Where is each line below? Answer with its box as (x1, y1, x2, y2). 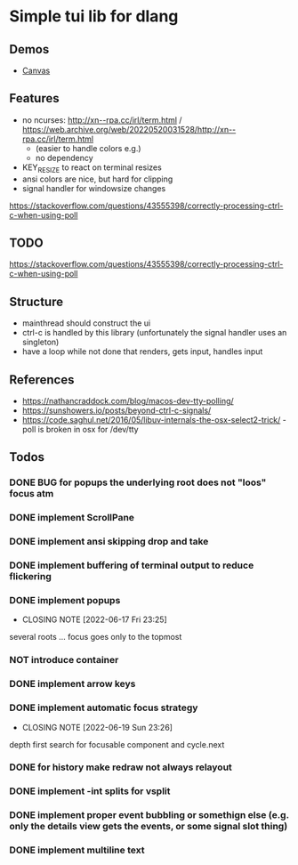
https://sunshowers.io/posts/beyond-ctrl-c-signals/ (21, 405, 212, 416)
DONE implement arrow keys (9, 678, 136, 691)
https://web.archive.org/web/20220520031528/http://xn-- (21, 124, 237, 134)
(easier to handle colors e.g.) (35, 142, 141, 153)
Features (9, 91, 60, 106)
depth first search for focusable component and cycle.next (9, 739, 225, 749)
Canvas (21, 65, 51, 76)
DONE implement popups (9, 594, 121, 607)
